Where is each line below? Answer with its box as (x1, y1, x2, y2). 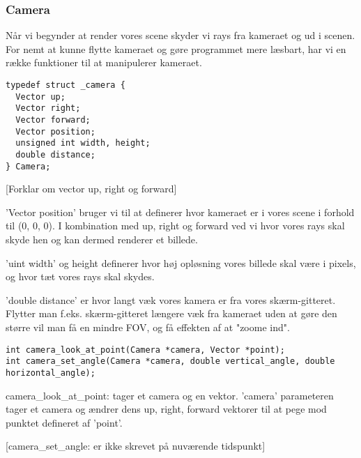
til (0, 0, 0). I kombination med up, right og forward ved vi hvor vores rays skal (6, 218, 345, 233)
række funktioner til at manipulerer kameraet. (6, 55, 202, 70)
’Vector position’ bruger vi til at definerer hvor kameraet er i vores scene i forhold (6, 204, 355, 219)
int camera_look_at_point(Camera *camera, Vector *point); (6, 344, 285, 355)
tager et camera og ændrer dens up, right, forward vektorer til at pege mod (6, 402, 327, 416)
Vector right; (15, 103, 81, 114)
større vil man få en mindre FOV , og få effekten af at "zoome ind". (6, 320, 290, 334)
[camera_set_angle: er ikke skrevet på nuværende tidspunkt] (6, 438, 266, 453)
